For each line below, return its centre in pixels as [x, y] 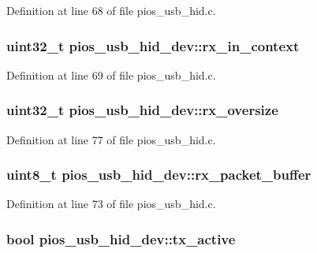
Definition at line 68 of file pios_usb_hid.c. [111, 10]
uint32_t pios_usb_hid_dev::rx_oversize [142, 110]
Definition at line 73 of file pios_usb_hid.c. [111, 204]
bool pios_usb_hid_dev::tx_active [121, 238]
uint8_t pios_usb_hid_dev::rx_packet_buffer [159, 175]
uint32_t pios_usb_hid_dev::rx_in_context [153, 45]
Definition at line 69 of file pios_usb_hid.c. [111, 74]
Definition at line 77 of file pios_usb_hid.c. [111, 139]
